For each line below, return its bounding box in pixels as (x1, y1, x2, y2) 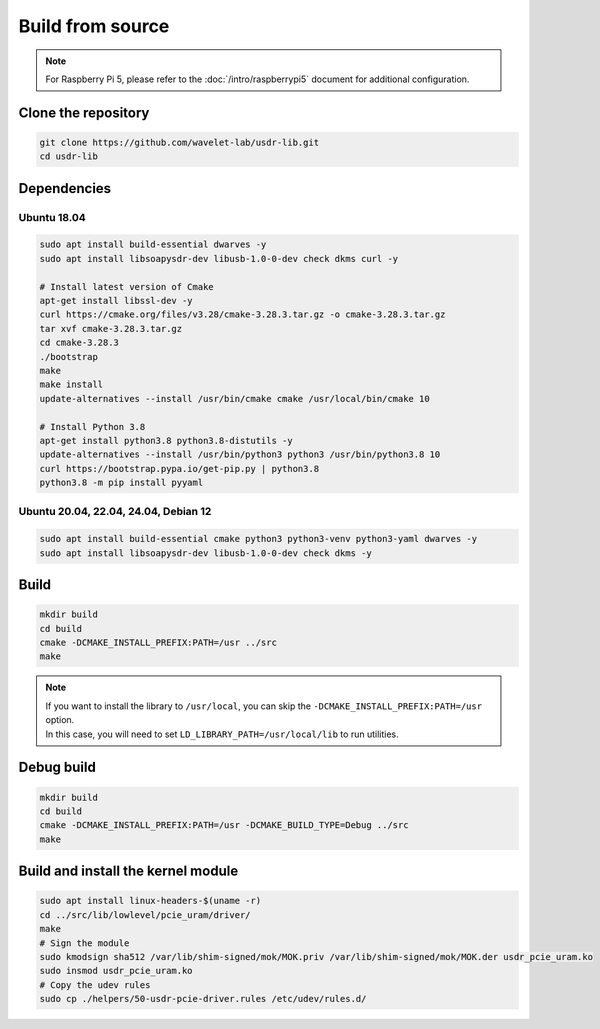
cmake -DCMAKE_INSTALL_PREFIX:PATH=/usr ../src (39, 637, 277, 649)
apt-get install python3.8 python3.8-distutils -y (39, 435, 294, 446)
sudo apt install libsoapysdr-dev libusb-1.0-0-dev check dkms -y (39, 547, 372, 559)
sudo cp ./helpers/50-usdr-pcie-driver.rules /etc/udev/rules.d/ (39, 993, 367, 1005)
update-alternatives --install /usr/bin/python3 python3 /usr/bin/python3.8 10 (39, 449, 441, 460)
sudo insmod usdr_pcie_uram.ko (39, 965, 194, 977)
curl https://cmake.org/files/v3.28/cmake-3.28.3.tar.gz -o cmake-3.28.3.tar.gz (39, 309, 446, 320)
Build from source (18, 15, 170, 37)
